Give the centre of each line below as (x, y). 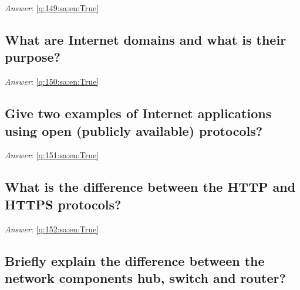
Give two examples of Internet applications (138, 113)
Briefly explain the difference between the (135, 260)
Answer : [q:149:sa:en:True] (52, 8)
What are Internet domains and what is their (146, 39)
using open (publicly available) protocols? (134, 130)
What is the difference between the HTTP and (150, 187)
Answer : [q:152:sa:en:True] (52, 229)
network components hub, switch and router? (145, 277)
